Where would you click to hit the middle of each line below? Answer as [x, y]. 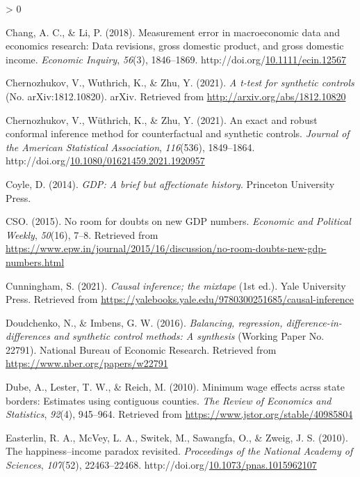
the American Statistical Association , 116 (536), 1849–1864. [130, 147]
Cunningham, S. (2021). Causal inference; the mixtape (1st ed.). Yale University [176, 285]
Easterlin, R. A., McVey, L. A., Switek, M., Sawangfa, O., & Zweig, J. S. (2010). [177, 437]
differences [28, 336]
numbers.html [35, 261]
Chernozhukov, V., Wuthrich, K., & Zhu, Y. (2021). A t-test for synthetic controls [180, 83]
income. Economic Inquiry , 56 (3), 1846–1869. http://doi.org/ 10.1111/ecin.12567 [176, 59]
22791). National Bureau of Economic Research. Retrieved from [141, 349]
